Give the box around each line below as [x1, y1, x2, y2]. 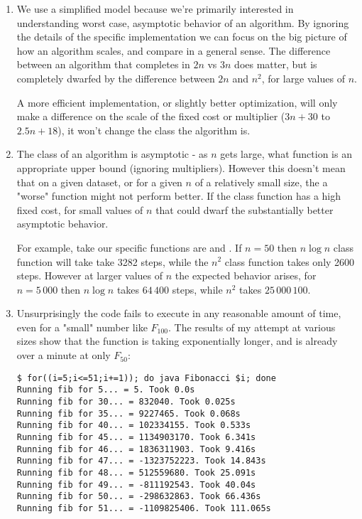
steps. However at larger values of [16, 268, 163, 283]
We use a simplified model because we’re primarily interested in [16, 1, 294, 16]
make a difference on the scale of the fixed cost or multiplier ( [16, 109, 285, 124]
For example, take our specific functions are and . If [16, 240, 242, 255]
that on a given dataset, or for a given [16, 174, 182, 189]
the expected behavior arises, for [175, 268, 317, 283]
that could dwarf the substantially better [155, 202, 334, 217]
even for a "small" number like [16, 319, 148, 334]
